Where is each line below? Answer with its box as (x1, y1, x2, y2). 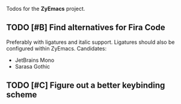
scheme (6, 90, 37, 100)
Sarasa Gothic (14, 63, 51, 70)
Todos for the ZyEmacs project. (6, 5, 85, 12)
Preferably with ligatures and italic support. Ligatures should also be (6, 38, 175, 46)
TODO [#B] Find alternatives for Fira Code (6, 22, 165, 32)
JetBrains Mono (14, 57, 55, 64)
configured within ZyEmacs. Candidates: (6, 44, 107, 52)
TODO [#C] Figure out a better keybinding (6, 81, 165, 91)
